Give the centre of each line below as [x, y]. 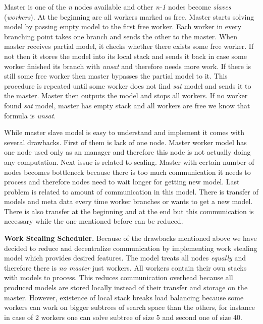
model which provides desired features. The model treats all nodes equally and [125, 258]
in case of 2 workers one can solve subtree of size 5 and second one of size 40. [123, 317]
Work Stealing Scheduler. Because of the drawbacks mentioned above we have [130, 238]
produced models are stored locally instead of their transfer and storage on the [126, 287]
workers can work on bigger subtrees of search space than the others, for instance [130, 307]
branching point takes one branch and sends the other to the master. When [121, 36]
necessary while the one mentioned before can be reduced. [94, 221]
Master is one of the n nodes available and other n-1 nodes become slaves [118, 7]
